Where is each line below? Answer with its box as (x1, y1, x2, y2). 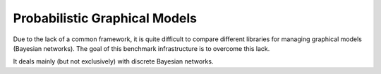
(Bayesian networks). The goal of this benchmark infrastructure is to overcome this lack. (13, 44, 270, 52)
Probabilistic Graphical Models (13, 10, 198, 26)
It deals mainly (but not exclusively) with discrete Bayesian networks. (13, 57, 214, 66)
